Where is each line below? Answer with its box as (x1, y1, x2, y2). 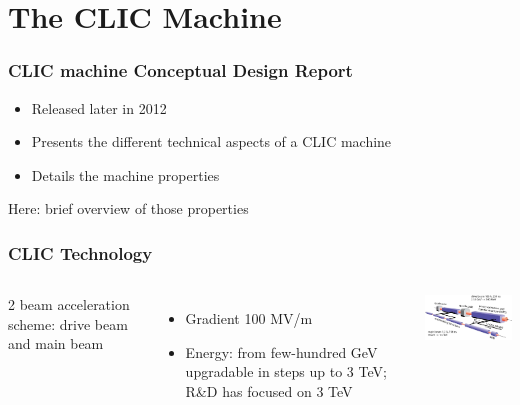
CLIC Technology (8, 240, 153, 265)
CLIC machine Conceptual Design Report (8, 58, 353, 83)
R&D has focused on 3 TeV (185, 380, 353, 401)
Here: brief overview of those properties (8, 198, 249, 219)
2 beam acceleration (8, 294, 130, 315)
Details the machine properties (31, 164, 220, 185)
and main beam (8, 333, 104, 354)
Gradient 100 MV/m (185, 308, 313, 329)
